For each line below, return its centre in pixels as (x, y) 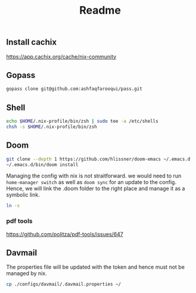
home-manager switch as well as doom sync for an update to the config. (91, 182)
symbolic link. (23, 195)
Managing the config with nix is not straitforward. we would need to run (94, 176)
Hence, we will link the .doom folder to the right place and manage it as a (96, 189)
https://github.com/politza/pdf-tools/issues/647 (65, 234)
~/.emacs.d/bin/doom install (42, 164)
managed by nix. (27, 273)
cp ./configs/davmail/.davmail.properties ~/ (63, 284)
